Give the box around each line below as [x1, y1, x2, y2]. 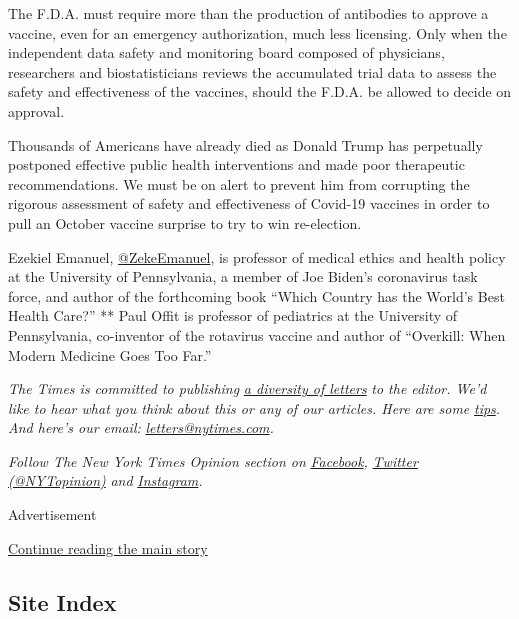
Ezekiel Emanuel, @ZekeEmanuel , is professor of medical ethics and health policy [8, 246, 506, 267]
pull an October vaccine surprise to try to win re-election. [8, 212, 362, 233]
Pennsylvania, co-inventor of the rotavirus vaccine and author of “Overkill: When [8, 324, 506, 345]
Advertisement [8, 504, 97, 525]
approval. [8, 100, 65, 121]
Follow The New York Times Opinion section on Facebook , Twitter [8, 450, 418, 471]
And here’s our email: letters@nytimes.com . [8, 417, 274, 438]
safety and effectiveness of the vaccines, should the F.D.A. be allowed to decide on [8, 81, 512, 102]
